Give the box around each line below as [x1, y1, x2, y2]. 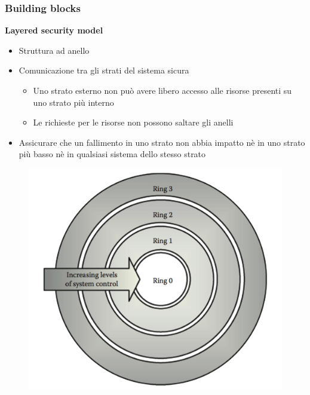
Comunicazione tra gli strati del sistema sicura [19, 64, 189, 76]
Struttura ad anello [19, 44, 90, 56]
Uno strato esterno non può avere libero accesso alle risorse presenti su [33, 84, 292, 96]
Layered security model [5, 24, 103, 36]
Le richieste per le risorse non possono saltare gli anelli [33, 116, 234, 128]
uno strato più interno [33, 96, 114, 108]
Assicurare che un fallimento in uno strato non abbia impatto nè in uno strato [19, 136, 305, 148]
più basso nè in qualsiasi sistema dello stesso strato [19, 148, 206, 160]
